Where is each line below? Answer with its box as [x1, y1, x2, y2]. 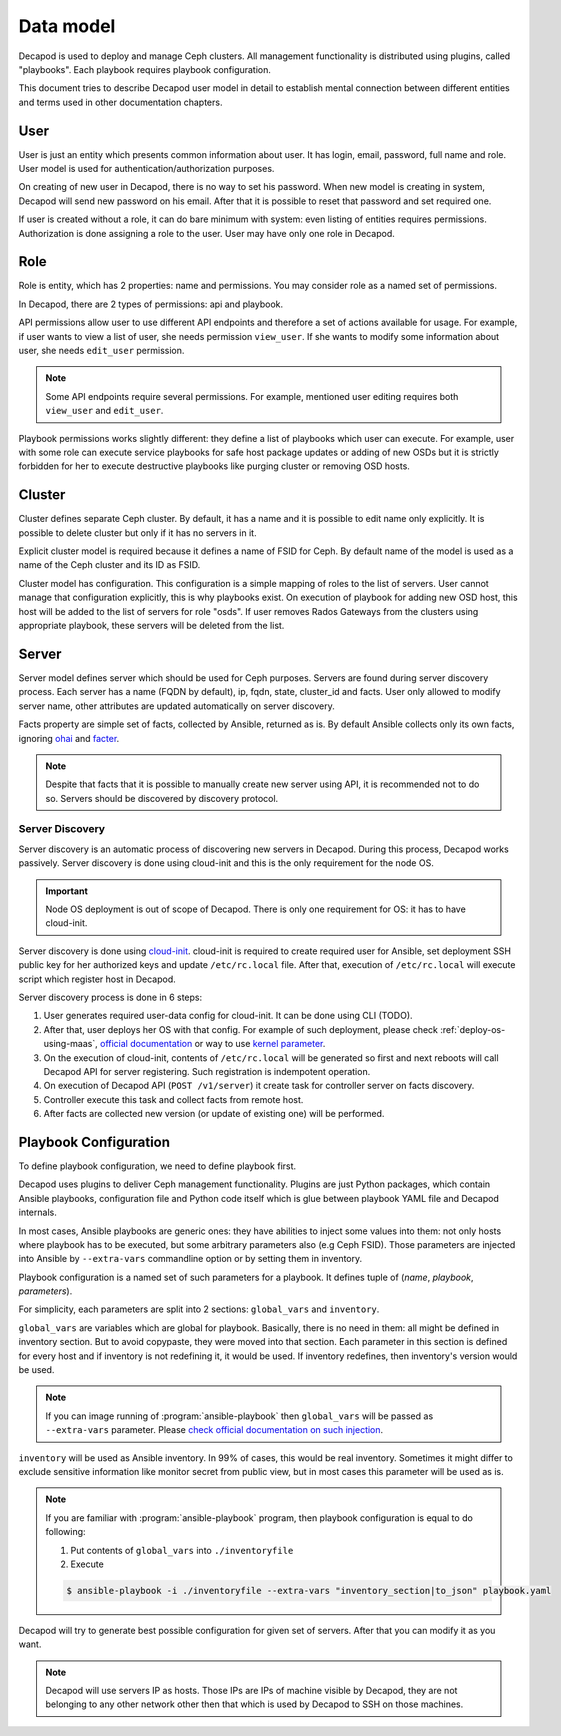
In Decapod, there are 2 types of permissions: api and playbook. [18, 298, 284, 310]
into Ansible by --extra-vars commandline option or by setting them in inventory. [18, 1253, 363, 1265]
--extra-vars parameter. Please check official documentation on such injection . [45, 1424, 384, 1436]
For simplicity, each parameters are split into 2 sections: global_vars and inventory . [18, 1303, 380, 1315]
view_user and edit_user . [45, 405, 164, 417]
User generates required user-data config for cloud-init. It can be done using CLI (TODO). [43, 1010, 414, 1022]
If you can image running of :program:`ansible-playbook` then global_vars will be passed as [45, 1410, 434, 1422]
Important [45, 885, 89, 897]
